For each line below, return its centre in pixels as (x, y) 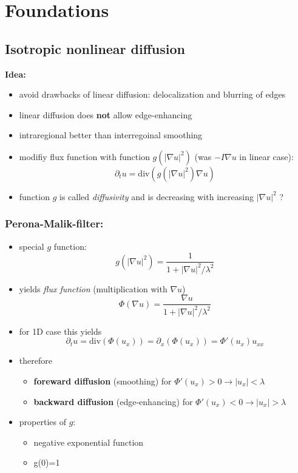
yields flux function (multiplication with (93, 288)
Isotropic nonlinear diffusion (95, 48)
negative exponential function (89, 442)
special (32, 246)
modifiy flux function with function (84, 156)
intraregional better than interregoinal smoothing (111, 135)
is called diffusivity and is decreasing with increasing (157, 196)
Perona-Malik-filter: (54, 223)
